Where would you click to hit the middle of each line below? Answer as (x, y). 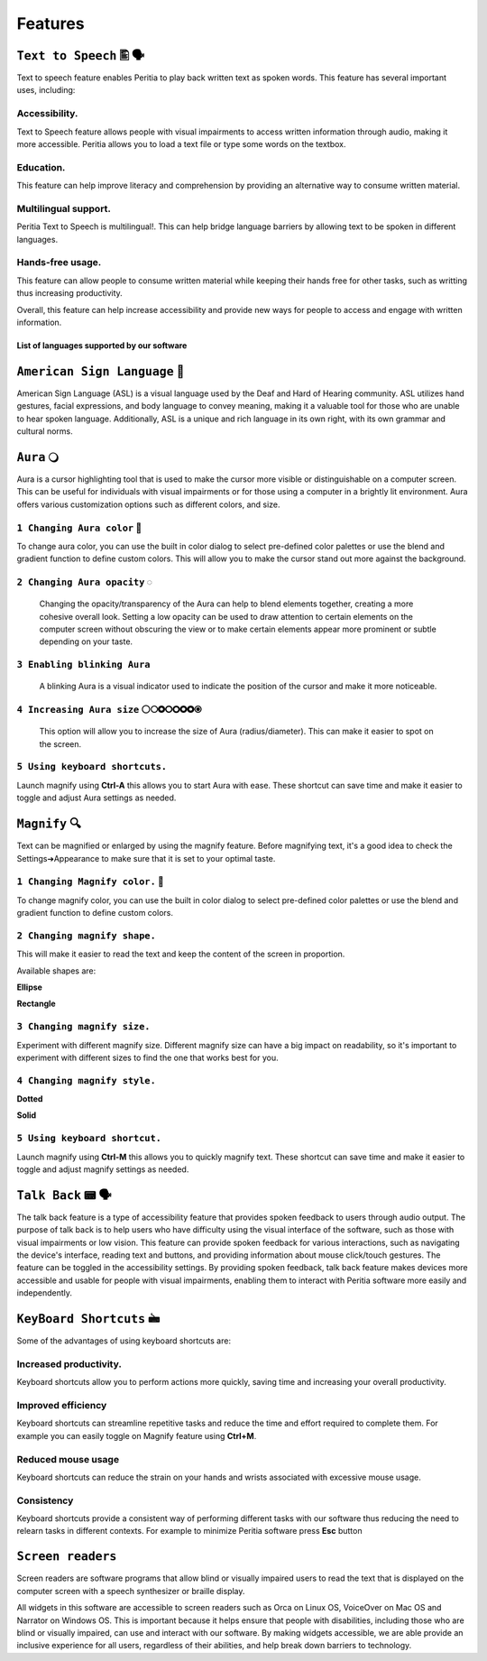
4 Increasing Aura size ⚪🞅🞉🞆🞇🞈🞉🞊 (109, 710)
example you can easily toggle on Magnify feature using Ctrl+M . (137, 1435)
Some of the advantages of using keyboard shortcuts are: (124, 1341)
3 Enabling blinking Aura (83, 665)
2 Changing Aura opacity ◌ (85, 582)
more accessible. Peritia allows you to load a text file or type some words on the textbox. (181, 143)
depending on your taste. (86, 641)
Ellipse (29, 987)
